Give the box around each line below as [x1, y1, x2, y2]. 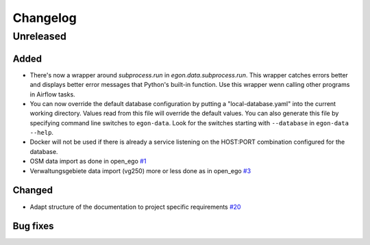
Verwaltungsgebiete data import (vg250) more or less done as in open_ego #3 [29, 166, 251, 175]
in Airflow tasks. [29, 90, 75, 99]
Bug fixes [12, 220, 54, 232]
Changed [12, 185, 53, 196]
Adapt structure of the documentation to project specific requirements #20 [29, 203, 241, 211]
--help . [29, 129, 54, 137]
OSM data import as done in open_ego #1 [29, 157, 147, 166]
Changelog [12, 10, 77, 25]
